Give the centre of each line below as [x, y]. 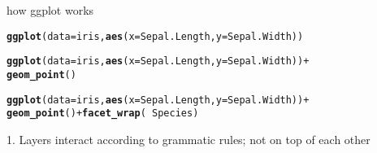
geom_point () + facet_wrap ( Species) [103, 114]
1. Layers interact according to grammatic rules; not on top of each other [188, 139]
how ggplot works [50, 10]
